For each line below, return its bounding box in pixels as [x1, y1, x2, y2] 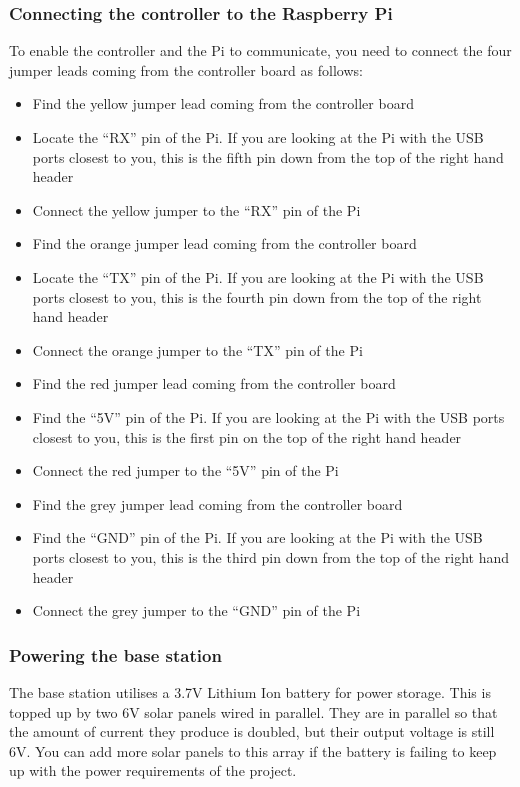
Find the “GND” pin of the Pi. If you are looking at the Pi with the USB [32, 527, 483, 548]
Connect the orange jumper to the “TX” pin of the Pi [32, 339, 363, 360]
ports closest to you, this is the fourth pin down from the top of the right [32, 286, 482, 307]
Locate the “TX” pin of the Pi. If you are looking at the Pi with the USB [32, 266, 484, 287]
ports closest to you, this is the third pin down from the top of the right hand [32, 546, 509, 567]
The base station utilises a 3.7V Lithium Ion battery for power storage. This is [9, 681, 491, 702]
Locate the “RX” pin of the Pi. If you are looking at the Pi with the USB [32, 127, 484, 147]
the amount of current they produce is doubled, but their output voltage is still [9, 721, 495, 742]
